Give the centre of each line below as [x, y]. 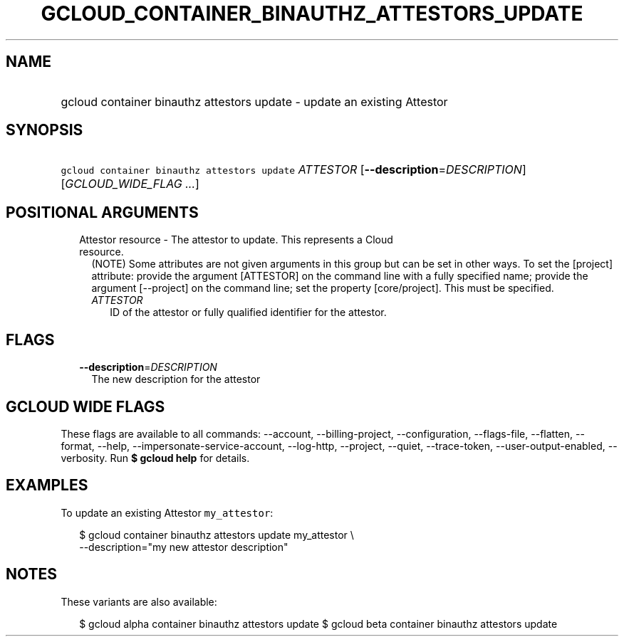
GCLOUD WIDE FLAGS [85, 406]
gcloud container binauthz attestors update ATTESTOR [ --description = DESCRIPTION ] [293, 170]
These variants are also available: [139, 601]
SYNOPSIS [45, 130]
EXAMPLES [47, 485]
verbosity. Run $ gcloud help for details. [155, 458]
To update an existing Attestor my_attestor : [167, 512]
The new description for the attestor [176, 379]
